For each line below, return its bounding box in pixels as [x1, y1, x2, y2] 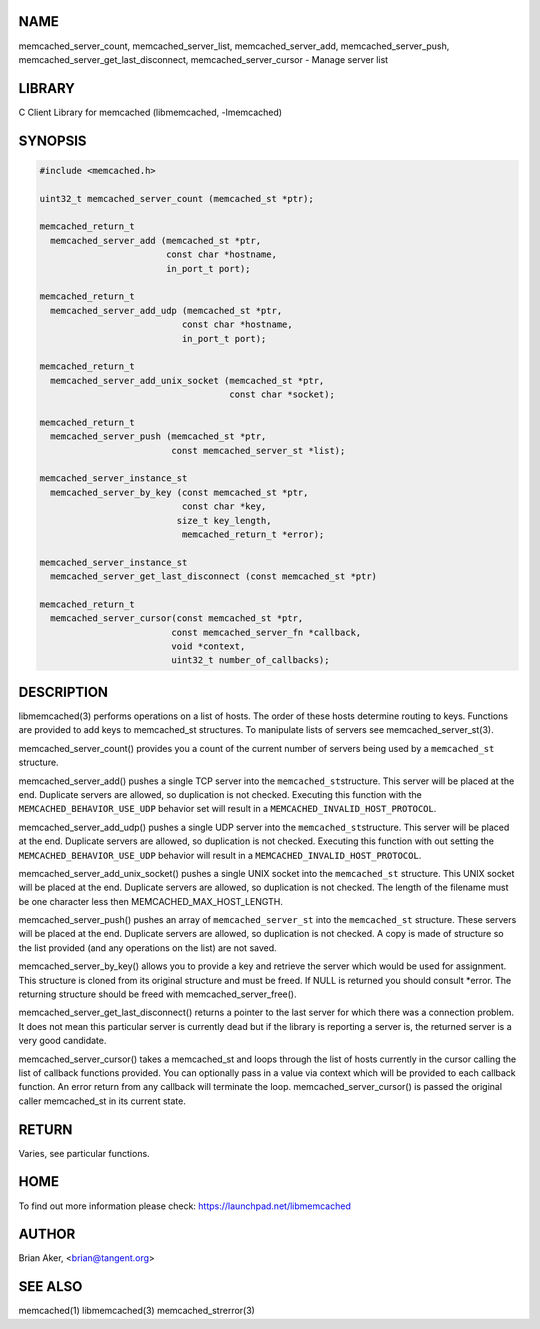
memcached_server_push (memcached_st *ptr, [50, 431, 267, 442]
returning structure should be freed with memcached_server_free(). [18, 988, 297, 1000]
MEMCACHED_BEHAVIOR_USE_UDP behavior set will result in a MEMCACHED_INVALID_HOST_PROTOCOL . [18, 803, 437, 815]
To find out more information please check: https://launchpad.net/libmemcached [18, 1200, 352, 1212]
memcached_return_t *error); [181, 528, 325, 540]
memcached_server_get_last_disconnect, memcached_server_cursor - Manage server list [18, 53, 389, 65]
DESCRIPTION [18, 683, 109, 700]
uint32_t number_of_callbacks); [171, 655, 330, 666]
